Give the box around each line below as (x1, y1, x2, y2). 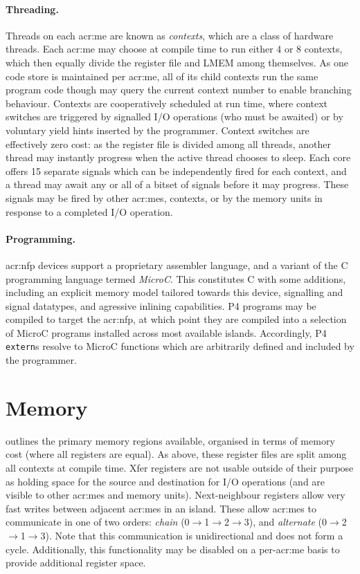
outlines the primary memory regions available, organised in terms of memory (6, 433, 335, 447)
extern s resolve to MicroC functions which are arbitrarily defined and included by (6, 339, 354, 353)
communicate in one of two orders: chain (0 (6, 515, 190, 529)
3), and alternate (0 (244, 515, 327, 529)
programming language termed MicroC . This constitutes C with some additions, (6, 271, 346, 286)
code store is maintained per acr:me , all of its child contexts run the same (6, 68, 318, 83)
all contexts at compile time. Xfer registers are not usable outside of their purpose (6, 461, 354, 475)
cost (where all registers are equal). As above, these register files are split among (6, 447, 347, 461)
